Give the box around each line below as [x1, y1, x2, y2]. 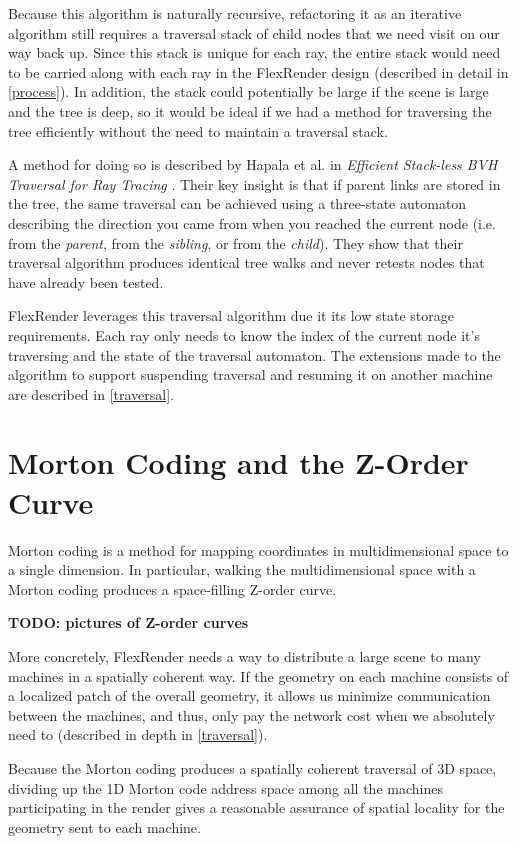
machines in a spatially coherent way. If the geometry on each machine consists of [8, 665, 509, 686]
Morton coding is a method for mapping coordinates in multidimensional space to [8, 539, 509, 560]
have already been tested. [8, 271, 164, 292]
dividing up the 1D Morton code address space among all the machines [8, 777, 443, 798]
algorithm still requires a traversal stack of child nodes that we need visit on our [8, 22, 500, 43]
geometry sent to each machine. [8, 816, 201, 837]
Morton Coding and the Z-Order [8, 442, 469, 483]
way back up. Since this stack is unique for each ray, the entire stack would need [8, 42, 501, 63]
